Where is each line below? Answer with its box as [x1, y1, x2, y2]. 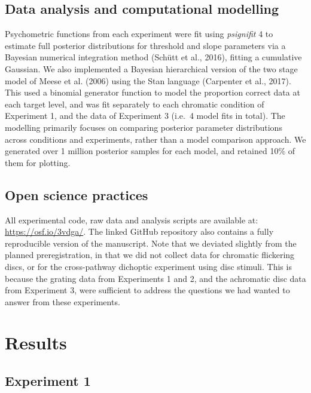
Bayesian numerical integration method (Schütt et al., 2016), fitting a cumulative [5, 51, 302, 63]
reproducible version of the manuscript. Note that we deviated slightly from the [5, 237, 297, 249]
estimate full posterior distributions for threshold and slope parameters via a [5, 39, 286, 51]
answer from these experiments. [5, 295, 120, 308]
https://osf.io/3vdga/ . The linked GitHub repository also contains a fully [5, 225, 274, 238]
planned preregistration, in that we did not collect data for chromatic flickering [5, 248, 295, 261]
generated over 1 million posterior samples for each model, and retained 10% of [5, 145, 295, 157]
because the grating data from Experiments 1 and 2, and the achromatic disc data [5, 272, 306, 284]
